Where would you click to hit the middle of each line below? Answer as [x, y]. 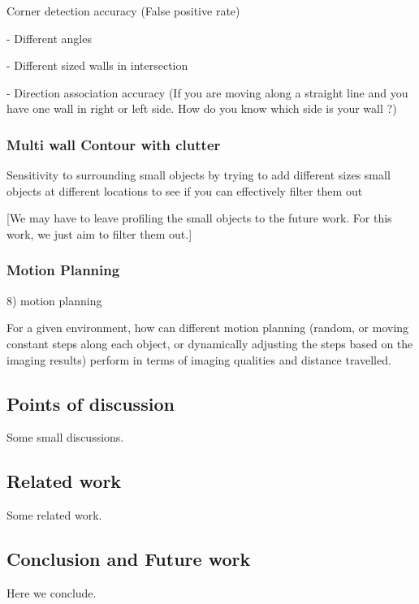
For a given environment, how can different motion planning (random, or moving [208, 328]
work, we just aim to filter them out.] [99, 233]
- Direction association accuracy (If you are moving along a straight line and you [207, 92]
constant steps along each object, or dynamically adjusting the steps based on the [210, 343]
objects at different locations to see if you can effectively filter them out [185, 190]
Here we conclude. [52, 592]
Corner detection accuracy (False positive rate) [123, 11]
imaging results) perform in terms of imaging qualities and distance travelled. [199, 359]
